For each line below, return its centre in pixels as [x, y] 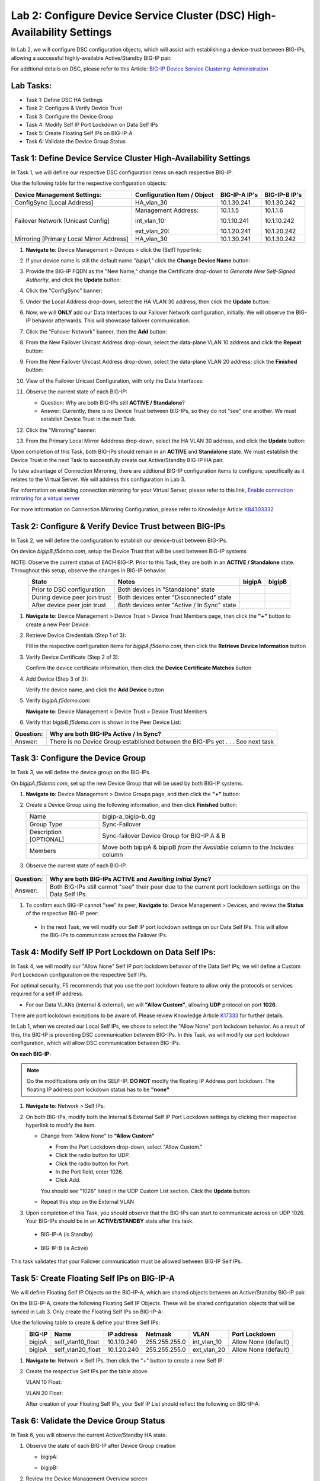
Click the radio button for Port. [92, 1163]
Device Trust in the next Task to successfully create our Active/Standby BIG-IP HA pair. [117, 460]
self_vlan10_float [77, 1342]
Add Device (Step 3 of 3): [57, 679]
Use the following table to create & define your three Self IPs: [85, 1323]
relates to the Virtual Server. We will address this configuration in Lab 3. [98, 479]
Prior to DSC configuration [68, 589]
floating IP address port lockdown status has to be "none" [98, 1089]
